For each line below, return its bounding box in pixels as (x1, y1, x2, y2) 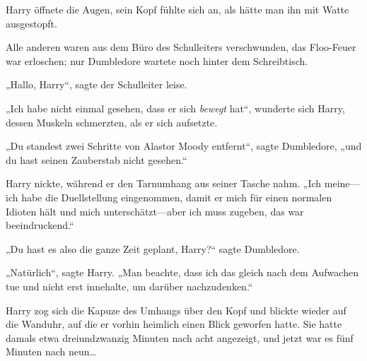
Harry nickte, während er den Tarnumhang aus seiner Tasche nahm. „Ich (6, 176, 322, 191)
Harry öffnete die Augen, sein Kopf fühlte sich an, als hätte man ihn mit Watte (6, 2, 349, 16)
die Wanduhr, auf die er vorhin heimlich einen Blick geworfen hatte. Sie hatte (6, 316, 342, 331)
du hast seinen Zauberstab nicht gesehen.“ (6, 152, 187, 167)
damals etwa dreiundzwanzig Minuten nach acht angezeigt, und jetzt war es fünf (6, 330, 354, 345)
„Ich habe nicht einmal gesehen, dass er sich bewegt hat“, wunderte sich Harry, (6, 100, 345, 115)
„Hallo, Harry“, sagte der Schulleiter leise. (6, 77, 187, 92)
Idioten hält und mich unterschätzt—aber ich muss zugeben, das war (6, 203, 304, 218)
